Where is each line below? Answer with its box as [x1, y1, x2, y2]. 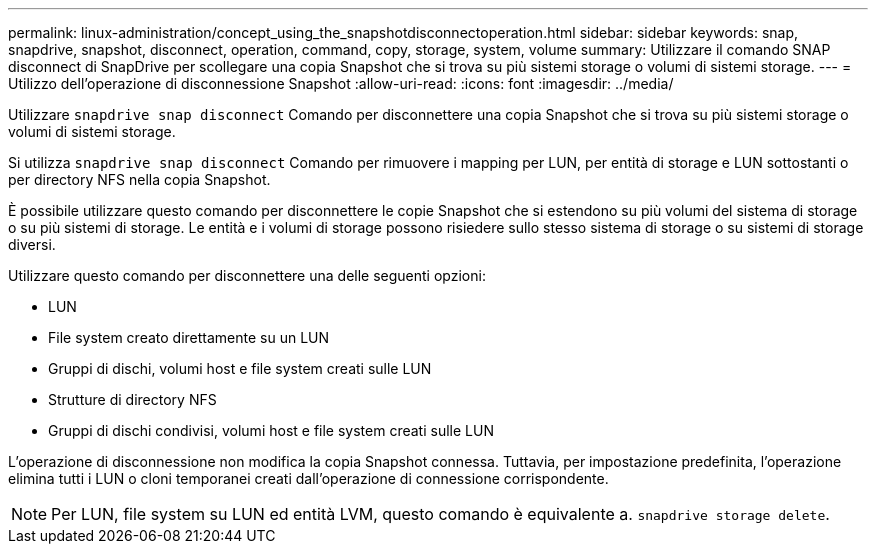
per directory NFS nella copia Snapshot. [8, 171, 271, 188]
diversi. [8, 236, 56, 253]
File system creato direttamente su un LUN [48, 329, 330, 346]
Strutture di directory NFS [48, 391, 217, 408]
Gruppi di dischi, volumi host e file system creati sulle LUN [48, 360, 432, 377]
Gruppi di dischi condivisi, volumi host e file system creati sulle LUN [48, 422, 494, 439]
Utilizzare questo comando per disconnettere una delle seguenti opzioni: [8, 267, 486, 284]
